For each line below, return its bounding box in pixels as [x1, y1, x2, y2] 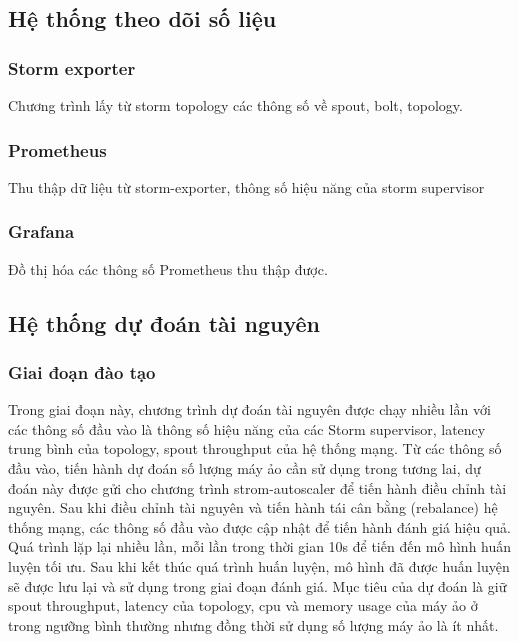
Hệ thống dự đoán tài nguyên [8, 307, 321, 338]
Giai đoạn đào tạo [8, 359, 156, 384]
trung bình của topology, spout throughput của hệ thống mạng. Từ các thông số [8, 438, 502, 459]
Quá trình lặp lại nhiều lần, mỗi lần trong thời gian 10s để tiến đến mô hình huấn [8, 536, 512, 557]
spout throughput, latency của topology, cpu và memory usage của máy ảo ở [8, 595, 478, 616]
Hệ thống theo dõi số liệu [8, 3, 277, 34]
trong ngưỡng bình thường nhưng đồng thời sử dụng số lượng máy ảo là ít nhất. [8, 614, 499, 635]
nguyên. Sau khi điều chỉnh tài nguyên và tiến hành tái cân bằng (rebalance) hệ [8, 497, 498, 518]
